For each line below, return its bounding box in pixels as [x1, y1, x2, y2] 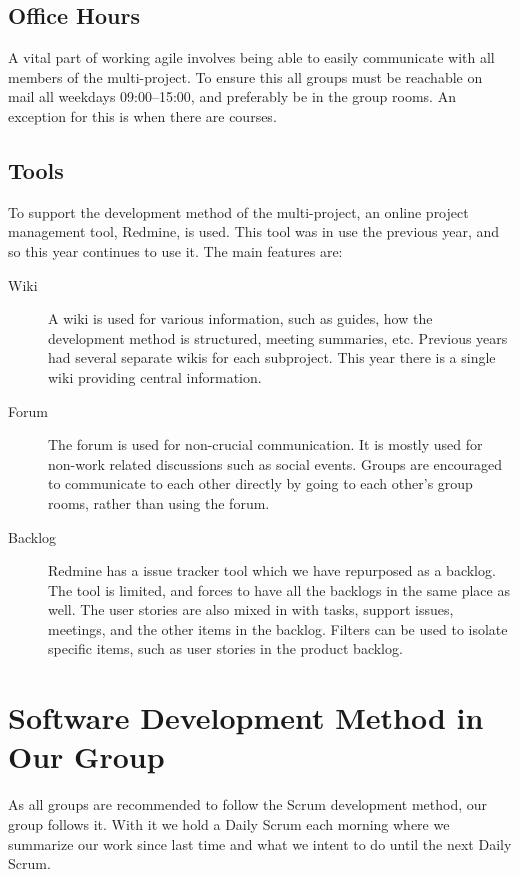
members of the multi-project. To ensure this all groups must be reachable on [8, 66, 483, 87]
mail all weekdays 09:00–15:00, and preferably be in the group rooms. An [8, 86, 456, 107]
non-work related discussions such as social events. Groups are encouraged [48, 453, 503, 474]
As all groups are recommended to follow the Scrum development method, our [8, 794, 488, 815]
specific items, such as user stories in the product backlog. [48, 638, 403, 659]
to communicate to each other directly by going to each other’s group [48, 473, 473, 494]
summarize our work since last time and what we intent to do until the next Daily [8, 833, 512, 854]
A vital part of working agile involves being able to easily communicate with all [8, 47, 495, 68]
